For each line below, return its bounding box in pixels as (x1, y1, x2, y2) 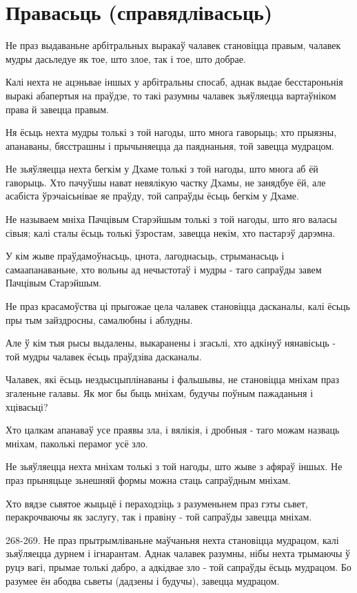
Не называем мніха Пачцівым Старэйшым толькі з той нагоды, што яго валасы (6, 212, 337, 226)
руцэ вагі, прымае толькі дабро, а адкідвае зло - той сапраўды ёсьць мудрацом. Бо (6, 559, 351, 574)
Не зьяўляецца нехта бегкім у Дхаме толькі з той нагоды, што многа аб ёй (6, 162, 318, 176)
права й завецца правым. (6, 101, 109, 116)
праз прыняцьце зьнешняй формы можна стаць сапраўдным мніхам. (6, 472, 291, 487)
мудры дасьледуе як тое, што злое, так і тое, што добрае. (6, 51, 246, 66)
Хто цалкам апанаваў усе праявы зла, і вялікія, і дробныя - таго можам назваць (6, 422, 340, 437)
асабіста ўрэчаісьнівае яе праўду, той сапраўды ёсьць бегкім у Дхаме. (6, 188, 299, 203)
